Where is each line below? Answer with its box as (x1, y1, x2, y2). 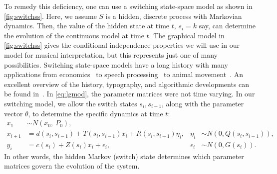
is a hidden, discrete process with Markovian (105, 10, 242, 21)
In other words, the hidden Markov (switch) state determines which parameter (4, 151, 244, 161)
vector (4, 108, 23, 118)
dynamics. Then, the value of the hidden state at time (4, 20, 170, 31)
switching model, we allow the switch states (4, 98, 137, 108)
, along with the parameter (162, 98, 244, 108)
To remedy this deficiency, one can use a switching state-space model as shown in (4, 1, 253, 11)
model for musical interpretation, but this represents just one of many (4, 49, 218, 60)
